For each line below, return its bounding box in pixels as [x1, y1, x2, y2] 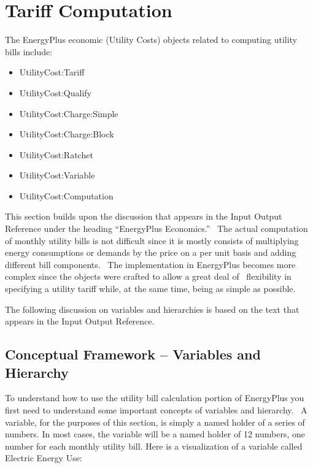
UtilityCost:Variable [19, 169, 95, 182]
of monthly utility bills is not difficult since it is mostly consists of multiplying [5, 234, 299, 247]
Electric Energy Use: [5, 451, 82, 464]
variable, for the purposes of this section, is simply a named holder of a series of [5, 415, 305, 428]
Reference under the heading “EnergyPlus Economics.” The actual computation [5, 222, 308, 235]
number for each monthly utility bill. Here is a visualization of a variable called [5, 439, 303, 452]
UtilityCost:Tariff [19, 66, 85, 79]
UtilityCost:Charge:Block [19, 128, 114, 140]
